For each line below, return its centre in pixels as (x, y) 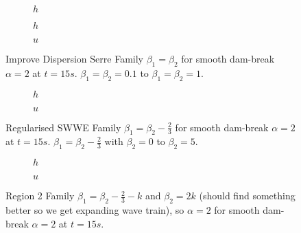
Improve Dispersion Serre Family (74, 58)
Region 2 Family (40, 196)
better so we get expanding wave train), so (95, 209)
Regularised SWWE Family (63, 127)
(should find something (247, 196)
